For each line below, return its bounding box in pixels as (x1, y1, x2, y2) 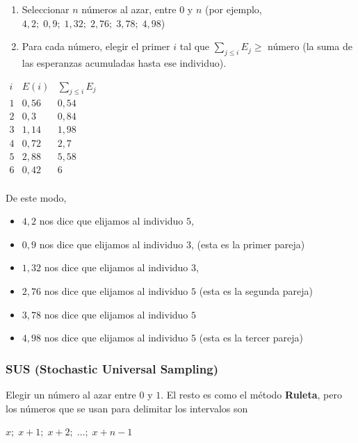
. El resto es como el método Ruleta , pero (161, 387, 342, 401)
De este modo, (6, 190, 67, 204)
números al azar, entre (81, 2, 177, 16)
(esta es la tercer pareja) (199, 330, 303, 345)
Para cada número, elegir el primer (22, 39, 170, 54)
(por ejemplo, (204, 2, 262, 16)
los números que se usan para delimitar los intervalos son (6, 401, 248, 415)
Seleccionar (22, 2, 70, 16)
